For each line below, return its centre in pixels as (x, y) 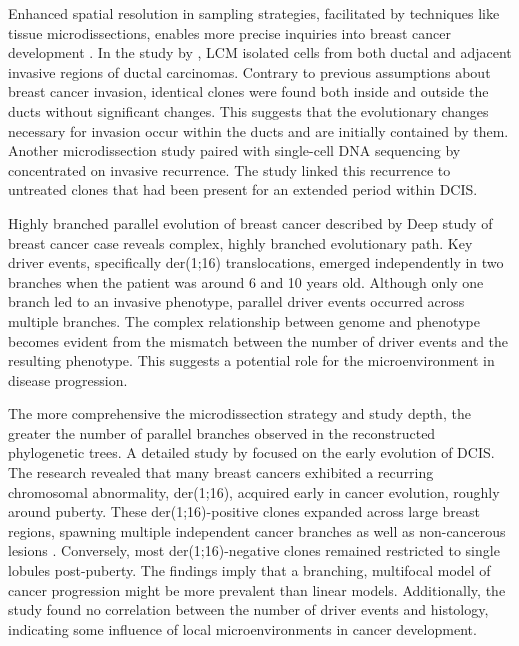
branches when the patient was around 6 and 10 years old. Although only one (246, 281)
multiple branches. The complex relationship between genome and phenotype (244, 320)
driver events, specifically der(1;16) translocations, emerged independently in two (256, 262)
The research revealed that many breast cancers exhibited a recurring (221, 472)
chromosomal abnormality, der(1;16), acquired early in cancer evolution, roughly (254, 491)
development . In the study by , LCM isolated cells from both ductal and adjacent (260, 52)
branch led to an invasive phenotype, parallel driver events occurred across (236, 301)
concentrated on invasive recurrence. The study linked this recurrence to (229, 169)
